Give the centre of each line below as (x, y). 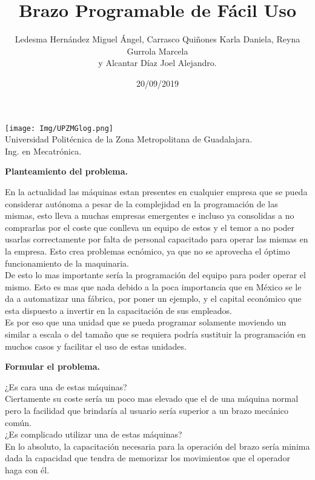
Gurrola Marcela (157, 51)
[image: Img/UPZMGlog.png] (59, 128)
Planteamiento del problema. (66, 171)
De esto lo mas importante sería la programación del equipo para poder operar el (155, 275)
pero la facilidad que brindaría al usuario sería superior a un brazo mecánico (147, 411)
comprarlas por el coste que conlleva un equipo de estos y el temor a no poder (150, 227)
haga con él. (27, 470)
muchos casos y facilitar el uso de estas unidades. (96, 346)
